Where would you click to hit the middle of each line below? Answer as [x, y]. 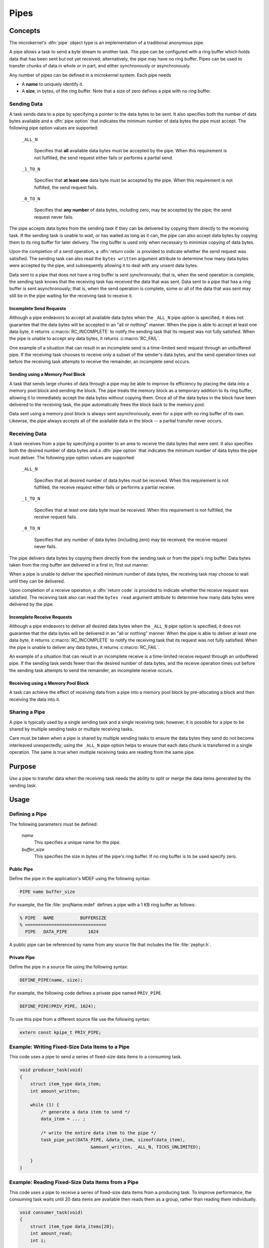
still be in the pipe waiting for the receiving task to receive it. [71, 296]
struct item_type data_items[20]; [72, 1226]
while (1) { [45, 1105]
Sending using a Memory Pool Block [47, 374]
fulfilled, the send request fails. [66, 187]
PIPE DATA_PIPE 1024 [62, 932]
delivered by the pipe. [32, 604]
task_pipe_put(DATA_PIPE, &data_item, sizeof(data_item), [113, 1140]
